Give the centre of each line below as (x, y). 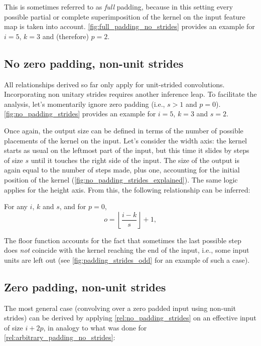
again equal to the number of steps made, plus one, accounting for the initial (122, 170)
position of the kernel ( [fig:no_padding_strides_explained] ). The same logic (121, 179)
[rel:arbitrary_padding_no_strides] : (60, 337)
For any (16, 206)
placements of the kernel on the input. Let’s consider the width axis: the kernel (125, 140)
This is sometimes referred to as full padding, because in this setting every (118, 7)
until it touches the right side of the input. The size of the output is (135, 160)
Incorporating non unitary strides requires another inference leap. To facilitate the (130, 94)
